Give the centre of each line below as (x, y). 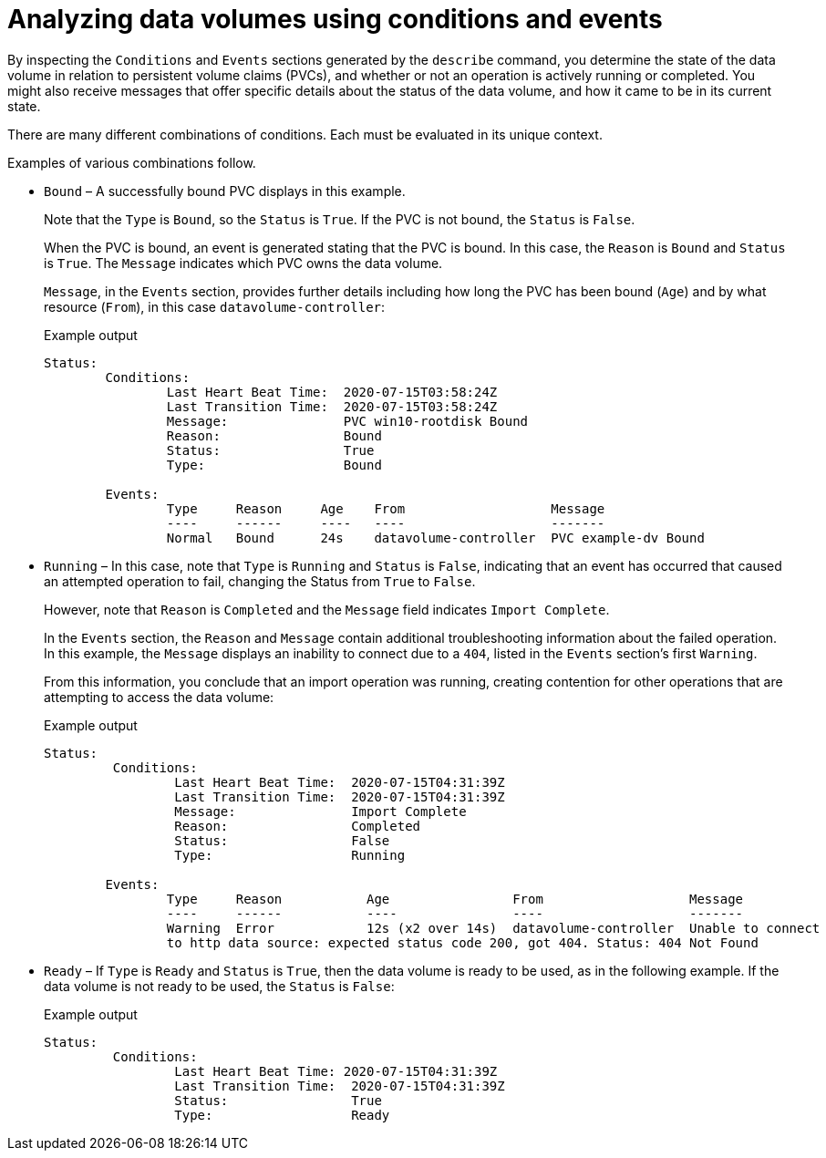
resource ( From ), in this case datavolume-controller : (215, 306)
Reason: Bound (274, 435)
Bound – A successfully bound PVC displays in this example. (225, 191)
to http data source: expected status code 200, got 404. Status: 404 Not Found (462, 942)
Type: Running (290, 855)
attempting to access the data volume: (159, 697)
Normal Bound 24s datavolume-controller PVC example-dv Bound (435, 538)
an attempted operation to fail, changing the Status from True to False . (260, 581)
